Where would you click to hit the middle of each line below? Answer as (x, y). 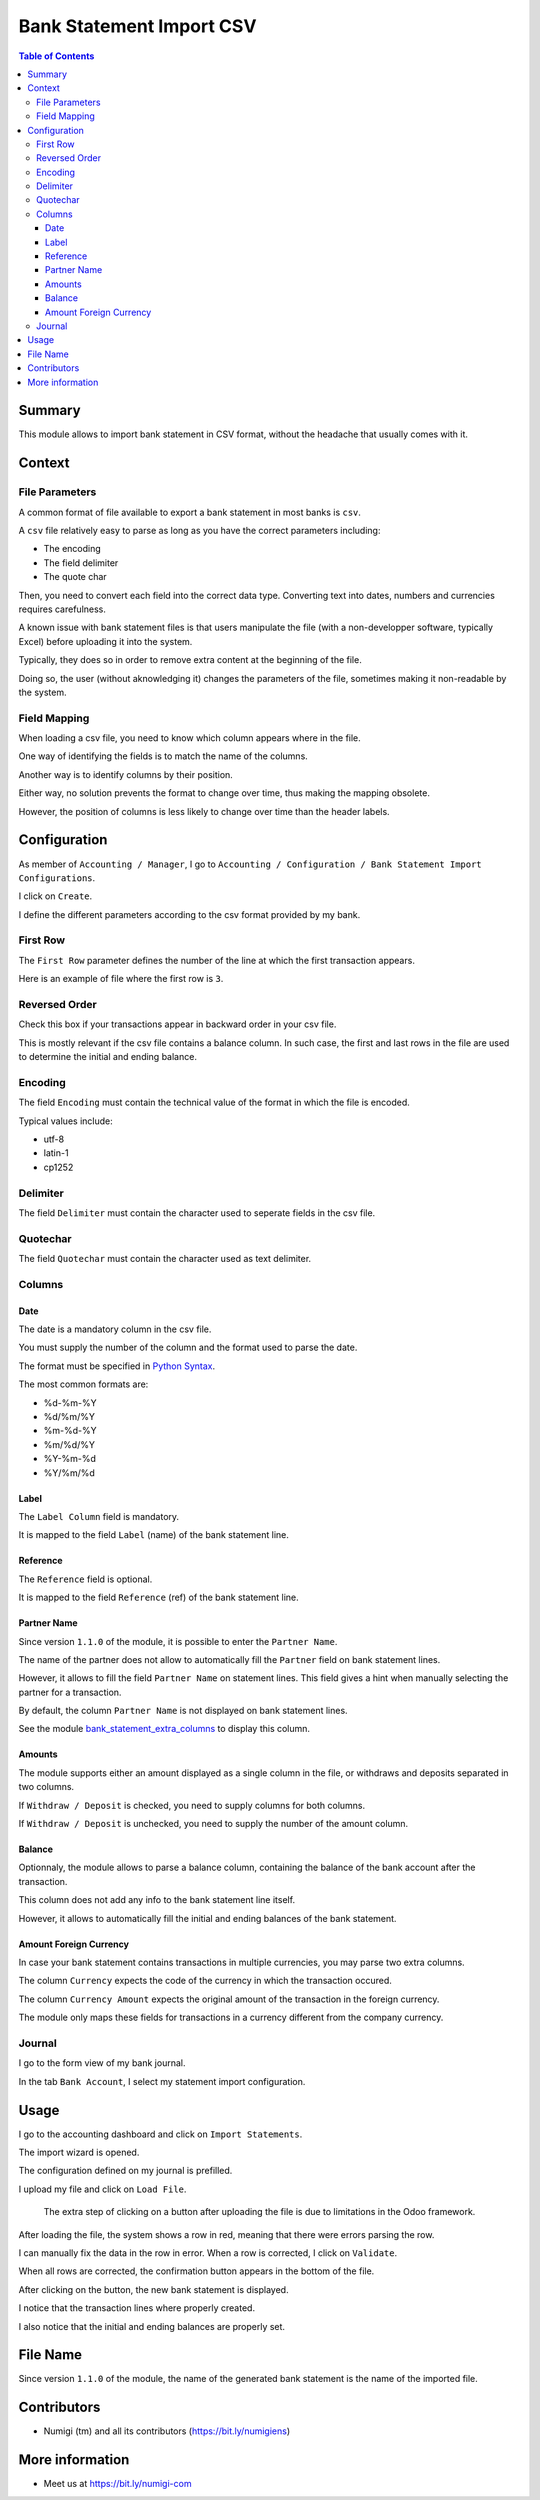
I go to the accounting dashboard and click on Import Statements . (160, 2134)
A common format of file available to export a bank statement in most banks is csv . (190, 512)
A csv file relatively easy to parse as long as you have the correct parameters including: (199, 530)
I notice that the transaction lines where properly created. (136, 2308)
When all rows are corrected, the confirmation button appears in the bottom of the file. (196, 2271)
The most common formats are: (83, 1384)
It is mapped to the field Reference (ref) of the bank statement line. (158, 1597)
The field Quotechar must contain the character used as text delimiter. (165, 1259)
